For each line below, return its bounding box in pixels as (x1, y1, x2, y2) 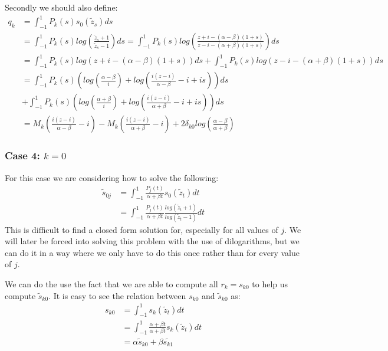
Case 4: (5, 148, 40, 163)
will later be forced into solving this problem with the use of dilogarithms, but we (5, 235, 300, 247)
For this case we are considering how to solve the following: (5, 171, 219, 183)
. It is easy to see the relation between (48, 289, 186, 301)
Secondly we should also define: (5, 1, 118, 13)
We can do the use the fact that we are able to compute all (5, 277, 218, 290)
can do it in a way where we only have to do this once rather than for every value (5, 246, 300, 258)
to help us (252, 277, 288, 290)
